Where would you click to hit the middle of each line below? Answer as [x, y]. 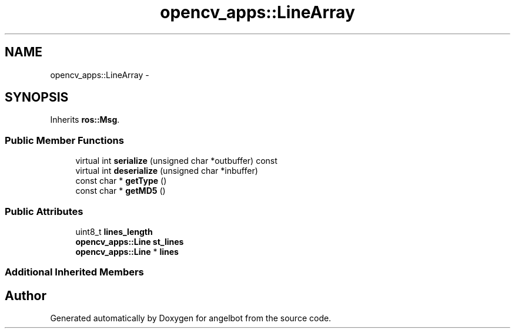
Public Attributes [44, 211]
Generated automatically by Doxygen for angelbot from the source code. [191, 318]
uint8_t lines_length [114, 231]
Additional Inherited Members [74, 272]
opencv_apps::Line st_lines [130, 241]
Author [26, 295]
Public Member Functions [64, 140]
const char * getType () [121, 181]
